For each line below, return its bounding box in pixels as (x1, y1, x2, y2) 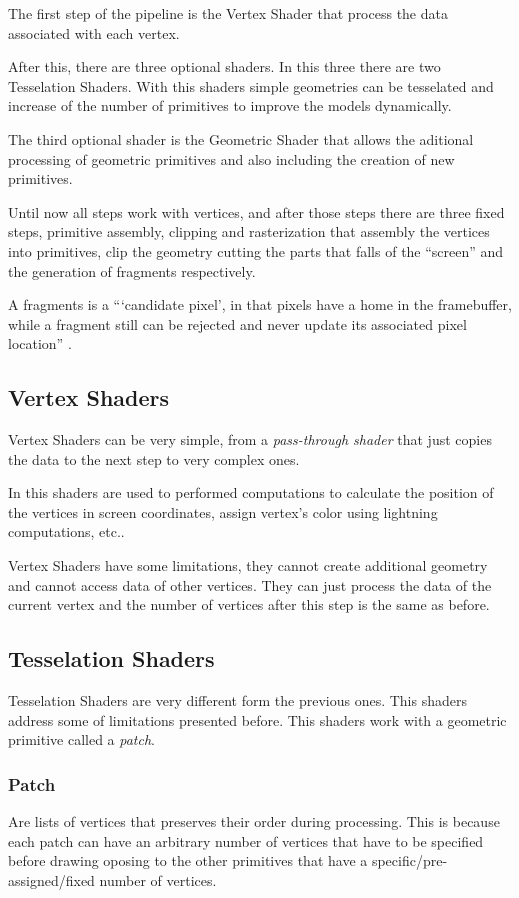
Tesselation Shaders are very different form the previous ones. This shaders (8, 690, 467, 711)
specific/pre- (371, 850, 448, 871)
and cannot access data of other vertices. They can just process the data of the (8, 574, 492, 595)
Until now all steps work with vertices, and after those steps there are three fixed (8, 201, 505, 222)
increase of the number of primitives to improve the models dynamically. (8, 95, 452, 116)
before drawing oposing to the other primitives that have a (8, 850, 368, 871)
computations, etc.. (8, 521, 125, 542)
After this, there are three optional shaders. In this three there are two (8, 56, 441, 77)
